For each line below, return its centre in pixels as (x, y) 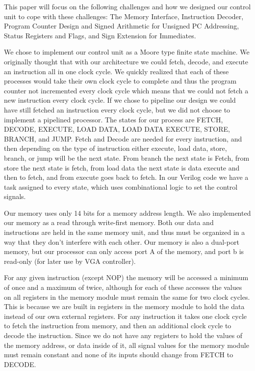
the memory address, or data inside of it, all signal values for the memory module (127, 345)
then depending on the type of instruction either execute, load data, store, (115, 148)
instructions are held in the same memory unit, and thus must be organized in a (125, 232)
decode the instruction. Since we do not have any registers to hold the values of (123, 335)
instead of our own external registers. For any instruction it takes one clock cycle (126, 316)
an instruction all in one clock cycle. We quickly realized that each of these (116, 71)
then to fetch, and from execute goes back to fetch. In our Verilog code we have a (126, 177)
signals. (15, 196)
